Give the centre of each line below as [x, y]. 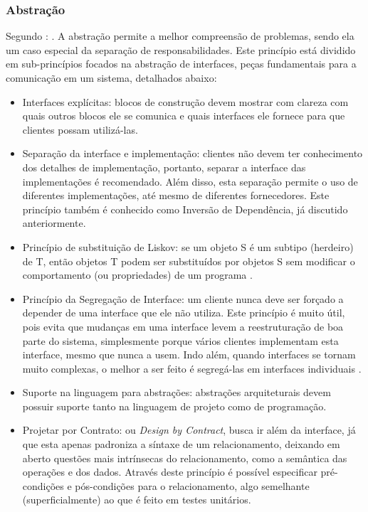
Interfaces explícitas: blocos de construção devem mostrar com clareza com [185, 101]
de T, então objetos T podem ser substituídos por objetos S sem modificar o [189, 261]
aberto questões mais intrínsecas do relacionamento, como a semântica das [185, 458]
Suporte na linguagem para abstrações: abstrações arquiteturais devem [177, 392]
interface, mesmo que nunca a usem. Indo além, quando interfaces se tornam [189, 354]
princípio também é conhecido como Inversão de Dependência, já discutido [185, 209]
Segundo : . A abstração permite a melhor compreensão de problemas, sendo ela [180, 36]
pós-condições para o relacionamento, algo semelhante [192, 485]
